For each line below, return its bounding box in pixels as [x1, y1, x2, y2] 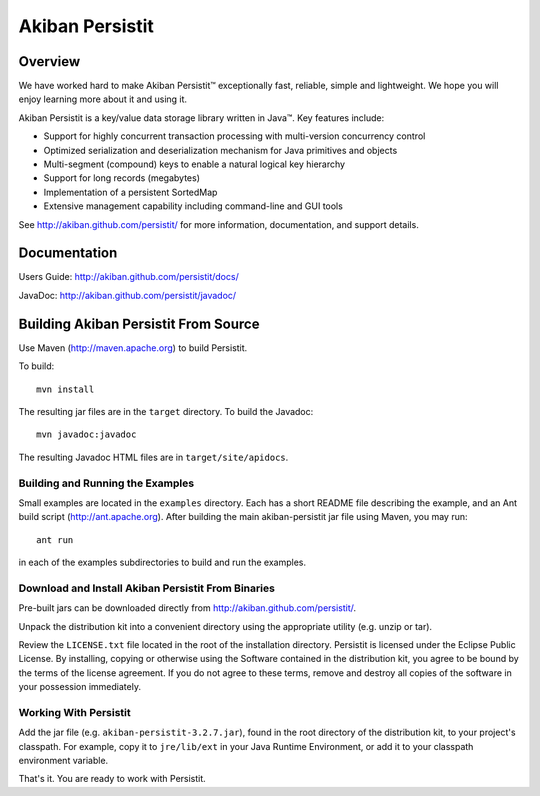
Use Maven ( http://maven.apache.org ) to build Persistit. [18, 341, 248, 354]
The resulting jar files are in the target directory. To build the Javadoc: [18, 405, 314, 417]
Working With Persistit [18, 705, 131, 719]
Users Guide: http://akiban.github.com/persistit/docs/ [18, 271, 239, 283]
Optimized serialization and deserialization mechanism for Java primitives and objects [43, 144, 398, 156]
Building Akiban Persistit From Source [18, 315, 260, 332]
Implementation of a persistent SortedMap [43, 186, 218, 198]
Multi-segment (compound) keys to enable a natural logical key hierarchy [43, 158, 345, 170]
